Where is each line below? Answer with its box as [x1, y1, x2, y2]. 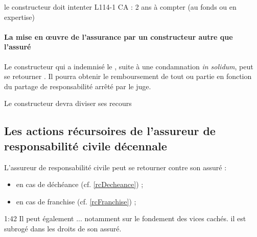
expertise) [4, 11, 35, 22]
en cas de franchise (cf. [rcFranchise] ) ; [16, 196, 136, 206]
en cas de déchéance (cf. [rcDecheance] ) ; [16, 179, 144, 190]
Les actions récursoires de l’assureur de [4, 123, 216, 139]
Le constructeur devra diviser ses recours [4, 98, 132, 109]
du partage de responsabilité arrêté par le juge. [4, 81, 151, 91]
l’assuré [4, 41, 31, 52]
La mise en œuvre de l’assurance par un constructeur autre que [4, 31, 233, 42]
